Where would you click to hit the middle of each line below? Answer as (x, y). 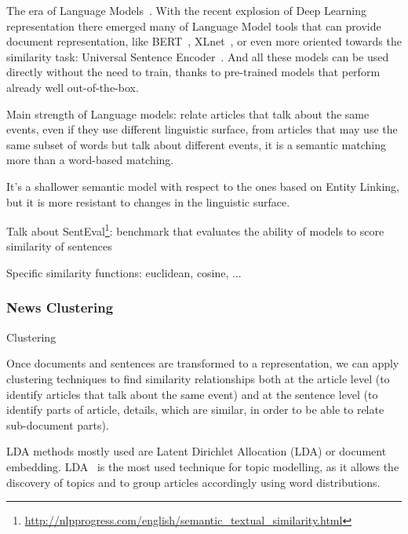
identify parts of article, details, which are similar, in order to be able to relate (195, 410)
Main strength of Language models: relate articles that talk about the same (188, 113)
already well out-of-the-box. (73, 87)
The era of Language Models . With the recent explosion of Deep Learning (186, 10)
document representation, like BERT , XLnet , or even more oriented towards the (204, 41)
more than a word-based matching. (90, 160)
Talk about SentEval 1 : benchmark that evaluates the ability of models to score (195, 230)
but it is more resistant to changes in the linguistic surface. (148, 201)
